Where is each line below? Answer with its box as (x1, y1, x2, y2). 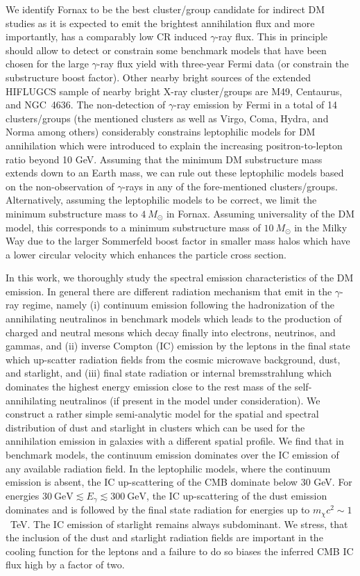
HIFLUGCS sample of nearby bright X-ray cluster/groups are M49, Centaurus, (6, 83, 343, 98)
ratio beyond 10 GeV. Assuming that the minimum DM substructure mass (6, 151, 323, 166)
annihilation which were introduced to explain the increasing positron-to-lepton (6, 138, 343, 152)
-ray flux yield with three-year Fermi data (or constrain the (96, 56, 349, 71)
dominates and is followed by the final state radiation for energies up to (6, 502, 310, 517)
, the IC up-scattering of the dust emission (146, 488, 327, 502)
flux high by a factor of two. (6, 557, 125, 572)
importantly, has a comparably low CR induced (6, 29, 207, 44)
